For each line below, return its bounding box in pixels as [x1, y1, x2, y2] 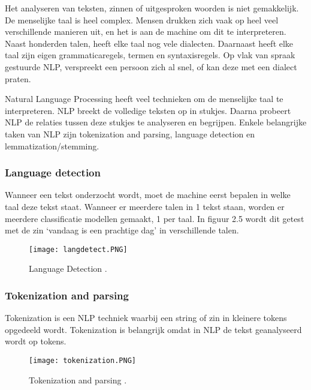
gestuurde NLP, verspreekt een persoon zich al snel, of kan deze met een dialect [5, 60, 297, 73]
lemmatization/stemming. [5, 139, 99, 152]
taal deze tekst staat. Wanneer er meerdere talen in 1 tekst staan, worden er [5, 200, 285, 212]
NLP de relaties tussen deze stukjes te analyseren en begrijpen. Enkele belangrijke [5, 116, 307, 128]
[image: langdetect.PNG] [29, 245, 128, 254]
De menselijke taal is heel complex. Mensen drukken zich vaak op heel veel [5, 13, 279, 26]
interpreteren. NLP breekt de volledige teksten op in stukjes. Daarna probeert [5, 104, 291, 116]
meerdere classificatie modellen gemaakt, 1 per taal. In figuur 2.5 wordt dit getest [5, 212, 304, 224]
